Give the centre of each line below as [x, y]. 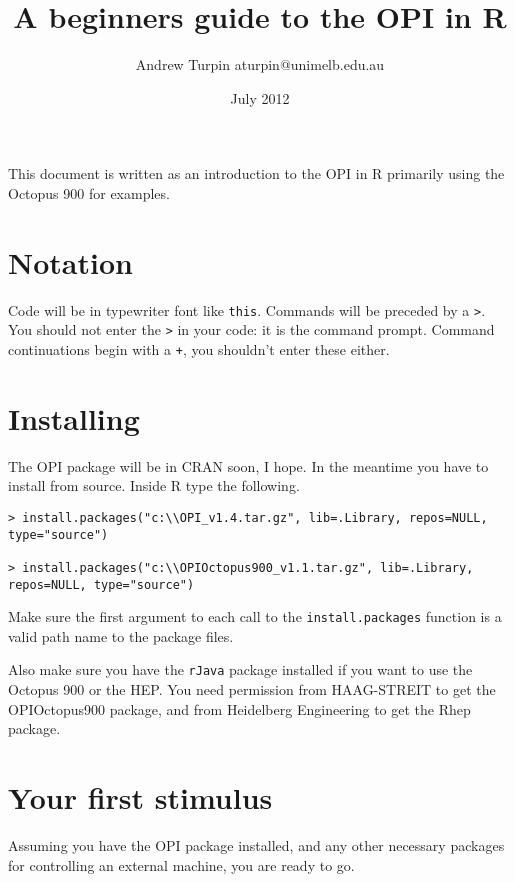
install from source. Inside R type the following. [154, 485]
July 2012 [260, 97]
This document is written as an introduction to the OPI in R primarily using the [256, 173]
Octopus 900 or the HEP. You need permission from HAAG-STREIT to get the [252, 689]
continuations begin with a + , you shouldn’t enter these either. [199, 348]
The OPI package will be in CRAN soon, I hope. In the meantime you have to [248, 465]
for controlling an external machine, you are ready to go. [181, 864]
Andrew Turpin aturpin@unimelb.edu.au [260, 64]
